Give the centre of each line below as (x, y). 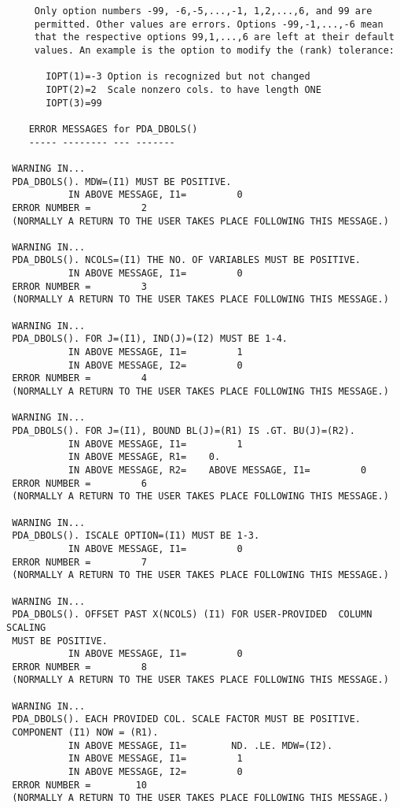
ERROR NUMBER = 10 (79, 785)
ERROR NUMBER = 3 (79, 286)
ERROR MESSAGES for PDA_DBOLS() (113, 129)
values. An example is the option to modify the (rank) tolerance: (214, 50)
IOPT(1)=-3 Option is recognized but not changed (178, 77)
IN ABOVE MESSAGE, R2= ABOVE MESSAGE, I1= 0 (217, 470)
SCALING (26, 627)
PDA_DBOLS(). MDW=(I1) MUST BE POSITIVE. (122, 182)
